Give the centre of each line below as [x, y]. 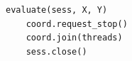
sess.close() [56, 51]
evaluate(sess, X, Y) [57, 10]
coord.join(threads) [74, 38]
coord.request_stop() [77, 24]
